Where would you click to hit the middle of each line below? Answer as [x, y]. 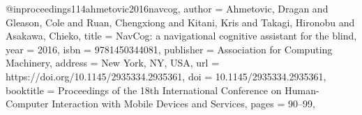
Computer [27, 104]
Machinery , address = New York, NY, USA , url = [113, 63]
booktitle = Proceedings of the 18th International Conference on [144, 90]
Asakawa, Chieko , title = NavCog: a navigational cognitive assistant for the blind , [181, 36]
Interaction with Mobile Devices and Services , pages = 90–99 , [183, 104]
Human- [302, 90]
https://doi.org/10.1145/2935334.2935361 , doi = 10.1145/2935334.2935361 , [166, 76]
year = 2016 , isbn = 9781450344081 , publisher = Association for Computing [169, 49]
